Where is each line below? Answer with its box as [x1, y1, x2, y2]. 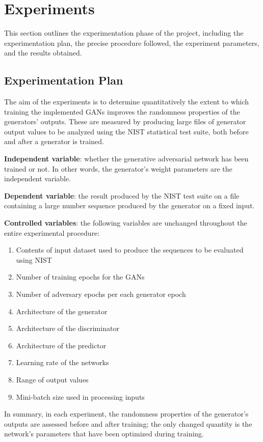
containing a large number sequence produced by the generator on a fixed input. [4, 200, 255, 211]
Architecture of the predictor [16, 340, 107, 350]
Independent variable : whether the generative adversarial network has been [4, 153, 249, 164]
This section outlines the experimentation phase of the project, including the [4, 27, 244, 38]
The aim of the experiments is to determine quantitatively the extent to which [4, 96, 249, 107]
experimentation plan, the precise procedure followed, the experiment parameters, [4, 37, 259, 48]
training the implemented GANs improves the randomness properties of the [4, 106, 240, 117]
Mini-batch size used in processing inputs [16, 391, 145, 402]
